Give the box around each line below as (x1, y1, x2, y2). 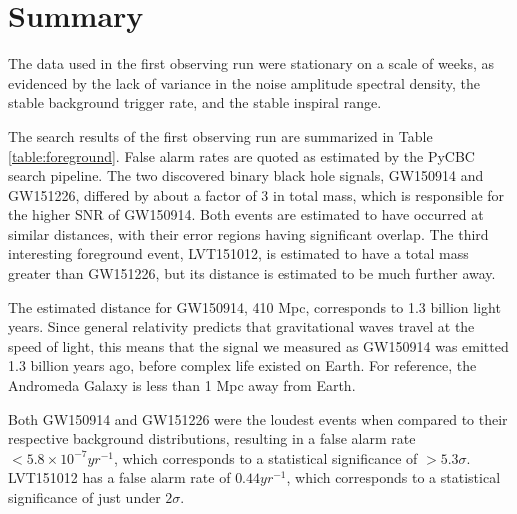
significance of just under (8, 487, 161, 507)
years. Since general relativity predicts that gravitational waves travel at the (8, 316, 475, 337)
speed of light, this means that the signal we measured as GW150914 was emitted (8, 335, 509, 356)
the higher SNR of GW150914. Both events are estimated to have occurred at (8, 204, 484, 225)
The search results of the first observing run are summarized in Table (8, 125, 433, 146)
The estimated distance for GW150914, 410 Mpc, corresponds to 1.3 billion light (8, 296, 501, 317)
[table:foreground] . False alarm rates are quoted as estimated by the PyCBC (8, 145, 475, 166)
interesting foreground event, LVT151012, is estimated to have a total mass (8, 243, 469, 264)
